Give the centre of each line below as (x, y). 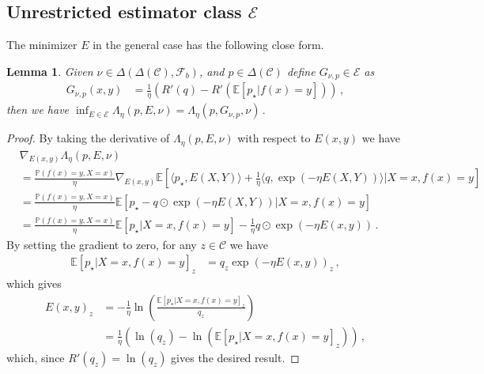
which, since (36, 357)
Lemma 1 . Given (50, 71)
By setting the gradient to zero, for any (102, 244)
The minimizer (42, 45)
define (301, 71)
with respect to (274, 138)
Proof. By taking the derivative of (88, 138)
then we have (38, 110)
